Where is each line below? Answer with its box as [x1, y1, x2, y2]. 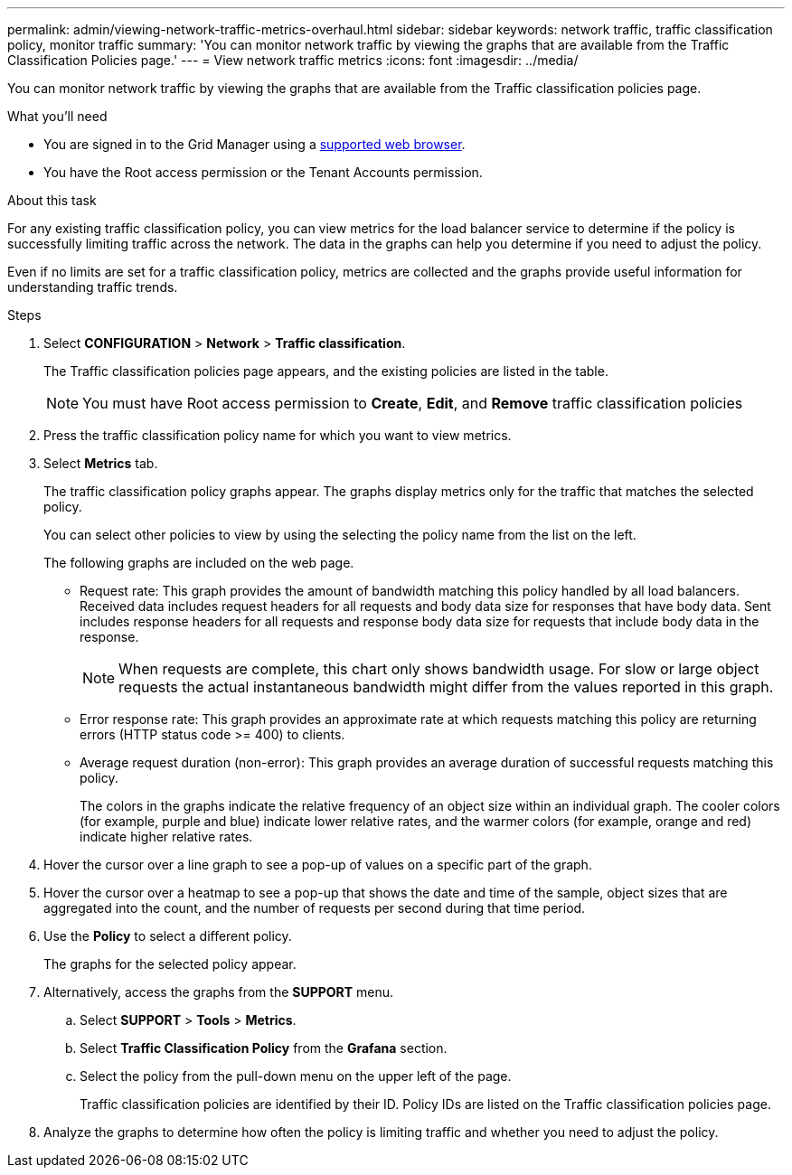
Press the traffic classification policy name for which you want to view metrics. [43, 428, 512, 443]
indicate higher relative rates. [80, 829, 253, 844]
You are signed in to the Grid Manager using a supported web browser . [43, 136, 466, 152]
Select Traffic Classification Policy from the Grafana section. [80, 1040, 448, 1056]
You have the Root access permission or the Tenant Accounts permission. [43, 164, 483, 180]
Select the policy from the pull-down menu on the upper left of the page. [80, 1068, 512, 1084]
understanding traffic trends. [7, 279, 178, 295]
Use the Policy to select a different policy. [43, 928, 292, 944]
